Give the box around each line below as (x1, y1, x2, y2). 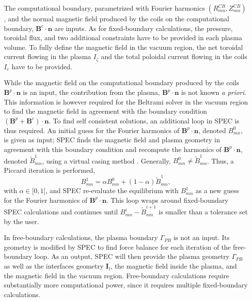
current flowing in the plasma (4, 51, 91, 61)
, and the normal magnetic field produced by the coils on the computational (4, 14, 229, 23)
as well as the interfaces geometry (4, 261, 104, 271)
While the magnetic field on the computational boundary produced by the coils (4, 77, 239, 88)
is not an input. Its (173, 232, 230, 242)
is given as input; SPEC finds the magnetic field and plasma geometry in (4, 135, 220, 145)
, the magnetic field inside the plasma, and (110, 261, 237, 271)
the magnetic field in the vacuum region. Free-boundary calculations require (4, 270, 229, 280)
